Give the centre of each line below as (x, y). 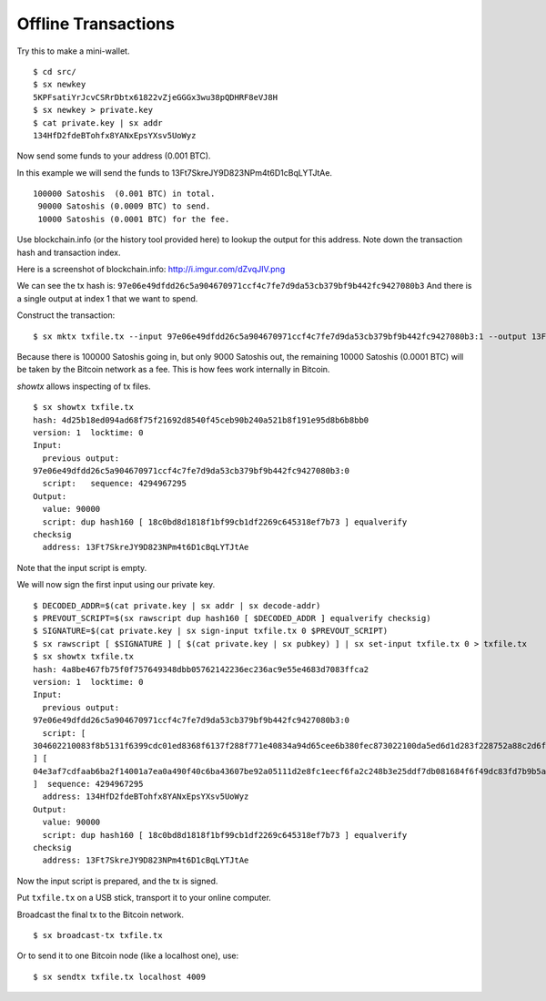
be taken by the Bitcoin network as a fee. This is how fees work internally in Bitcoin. (173, 370)
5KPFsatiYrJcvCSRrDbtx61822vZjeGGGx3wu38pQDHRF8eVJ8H (155, 97)
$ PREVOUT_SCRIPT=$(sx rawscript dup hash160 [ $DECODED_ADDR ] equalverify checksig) (232, 618)
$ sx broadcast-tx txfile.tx (98, 935)
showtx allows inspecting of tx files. (84, 386)
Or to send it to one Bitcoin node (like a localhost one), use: (128, 955)
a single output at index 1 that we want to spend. (107, 298)
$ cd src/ (55, 71)
